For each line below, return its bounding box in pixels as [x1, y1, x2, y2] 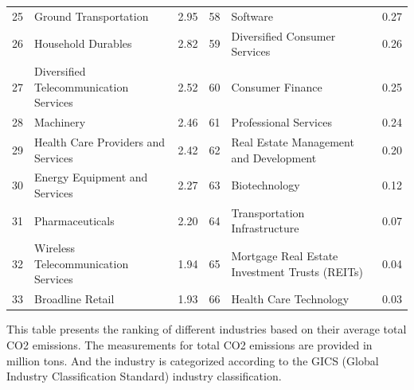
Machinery [34, 114, 86, 131]
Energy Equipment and [34, 169, 148, 185]
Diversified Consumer [231, 27, 336, 44]
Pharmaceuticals [34, 212, 115, 228]
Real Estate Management [231, 133, 354, 150]
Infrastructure [231, 220, 299, 236]
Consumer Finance [231, 78, 322, 95]
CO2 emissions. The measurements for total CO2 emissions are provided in [6, 336, 373, 353]
